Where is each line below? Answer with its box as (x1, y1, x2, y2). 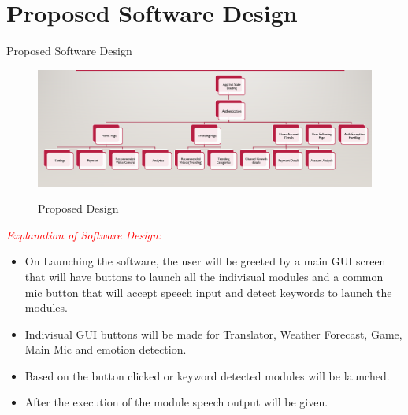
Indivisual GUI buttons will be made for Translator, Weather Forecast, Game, (24, 325, 402, 342)
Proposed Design (38, 200, 119, 217)
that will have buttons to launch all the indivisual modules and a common (24, 268, 384, 284)
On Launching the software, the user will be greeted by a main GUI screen (24, 253, 386, 269)
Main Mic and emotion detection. (24, 341, 187, 358)
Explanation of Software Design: (6, 226, 162, 243)
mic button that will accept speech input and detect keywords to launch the (24, 283, 392, 300)
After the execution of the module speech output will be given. (24, 394, 328, 410)
